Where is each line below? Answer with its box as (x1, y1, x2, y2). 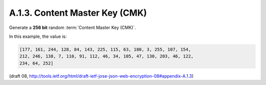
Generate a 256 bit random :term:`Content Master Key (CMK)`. (9, 25, 136, 30)
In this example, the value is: (9, 33, 67, 39)
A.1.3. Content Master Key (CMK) (9, 7, 147, 18)
